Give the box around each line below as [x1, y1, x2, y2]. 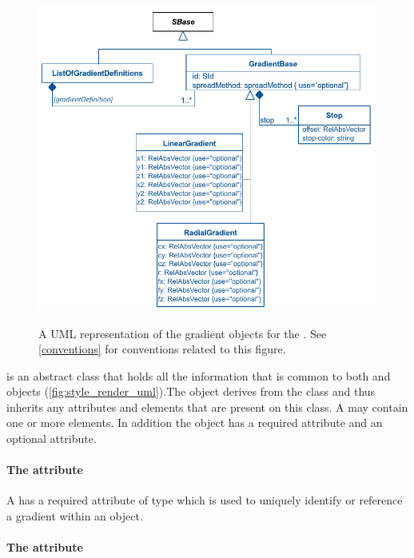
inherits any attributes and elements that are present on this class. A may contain [6, 398, 408, 415]
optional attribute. [6, 430, 97, 447]
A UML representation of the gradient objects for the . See [38, 325, 327, 341]
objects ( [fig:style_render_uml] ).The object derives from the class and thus [6, 383, 376, 400]
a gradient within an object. [6, 508, 143, 524]
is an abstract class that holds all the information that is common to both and [6, 367, 391, 384]
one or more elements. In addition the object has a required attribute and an [6, 414, 383, 431]
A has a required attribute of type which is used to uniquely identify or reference [6, 492, 403, 508]
